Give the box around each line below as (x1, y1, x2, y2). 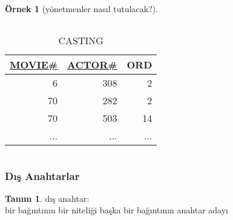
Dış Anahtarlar (5, 168, 80, 183)
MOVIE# (10, 57, 58, 72)
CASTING (58, 33, 103, 47)
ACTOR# (67, 57, 117, 72)
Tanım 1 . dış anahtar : (5, 192, 90, 204)
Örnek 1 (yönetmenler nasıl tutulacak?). (5, 2, 159, 15)
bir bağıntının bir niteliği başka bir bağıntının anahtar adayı (5, 204, 229, 216)
